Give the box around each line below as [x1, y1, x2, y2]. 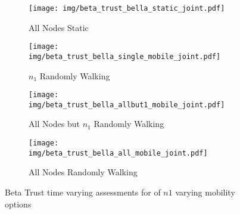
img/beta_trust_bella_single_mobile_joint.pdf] [29, 52, 221, 61]
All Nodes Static [29, 21, 89, 33]
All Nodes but [29, 117, 80, 130]
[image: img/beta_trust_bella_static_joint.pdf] [29, 4, 225, 13]
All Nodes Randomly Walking [29, 166, 138, 178]
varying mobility [175, 185, 235, 198]
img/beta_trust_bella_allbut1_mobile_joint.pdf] [29, 100, 225, 109]
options [5, 197, 32, 210]
